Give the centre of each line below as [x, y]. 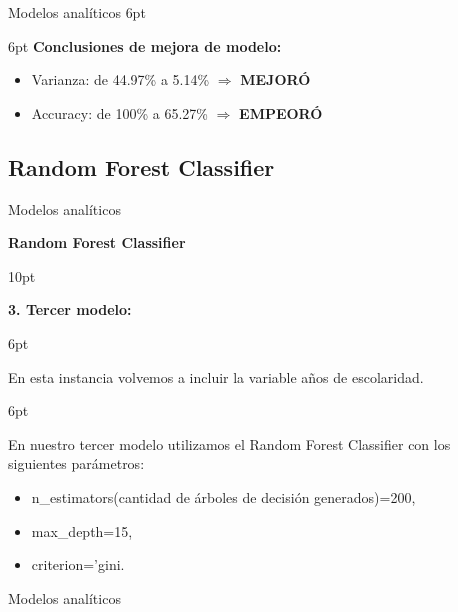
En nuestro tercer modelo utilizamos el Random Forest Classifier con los [229, 443]
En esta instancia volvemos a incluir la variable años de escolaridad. [216, 376]
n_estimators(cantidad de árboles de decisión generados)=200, [223, 496]
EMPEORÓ [281, 112]
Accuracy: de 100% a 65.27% [119, 112]
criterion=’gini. [78, 564]
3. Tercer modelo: [70, 309]
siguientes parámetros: [76, 463]
